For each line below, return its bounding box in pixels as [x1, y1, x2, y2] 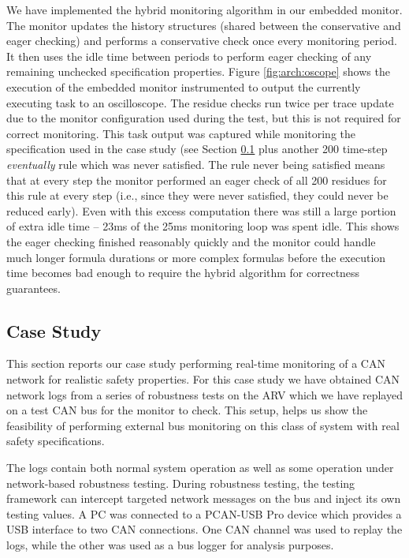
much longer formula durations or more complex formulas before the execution [6, 249, 386, 265]
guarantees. [6, 279, 61, 296]
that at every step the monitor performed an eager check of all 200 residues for [6, 171, 387, 188]
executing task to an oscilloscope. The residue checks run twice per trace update [6, 94, 394, 110]
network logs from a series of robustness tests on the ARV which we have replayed [6, 386, 403, 403]
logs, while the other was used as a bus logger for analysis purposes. [6, 537, 334, 553]
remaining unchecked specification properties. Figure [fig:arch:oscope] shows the [6, 63, 390, 80]
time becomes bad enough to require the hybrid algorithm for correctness [6, 264, 360, 281]
